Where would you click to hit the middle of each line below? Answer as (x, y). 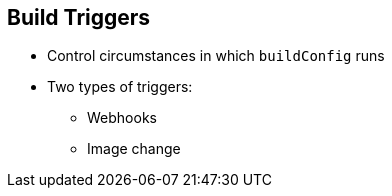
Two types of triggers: (120, 87)
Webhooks (122, 118)
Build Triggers (79, 17)
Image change (134, 149)
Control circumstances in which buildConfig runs (216, 56)
